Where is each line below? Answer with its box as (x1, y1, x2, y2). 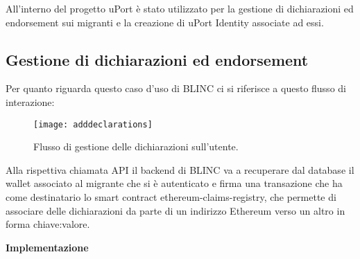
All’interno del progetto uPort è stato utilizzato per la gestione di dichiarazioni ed (6, 1, 354, 15)
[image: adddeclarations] (33, 119, 153, 129)
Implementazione (6, 240, 89, 254)
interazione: (6, 94, 55, 109)
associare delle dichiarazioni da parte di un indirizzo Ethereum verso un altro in (6, 203, 345, 217)
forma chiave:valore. (6, 217, 90, 231)
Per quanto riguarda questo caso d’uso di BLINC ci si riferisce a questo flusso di (6, 81, 346, 96)
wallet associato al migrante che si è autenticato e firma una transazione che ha (6, 176, 343, 190)
